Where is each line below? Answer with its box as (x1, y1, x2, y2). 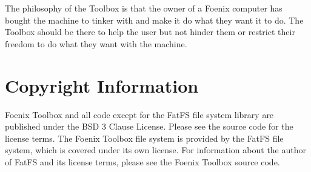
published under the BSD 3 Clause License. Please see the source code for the (5, 120, 293, 133)
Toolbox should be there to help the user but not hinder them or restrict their (5, 25, 295, 38)
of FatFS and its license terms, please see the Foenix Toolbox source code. (5, 155, 280, 168)
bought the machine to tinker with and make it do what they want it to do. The (5, 13, 304, 26)
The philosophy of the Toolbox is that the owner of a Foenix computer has (5, 2, 283, 14)
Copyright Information (5, 73, 199, 98)
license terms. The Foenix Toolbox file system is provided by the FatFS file (5, 131, 284, 144)
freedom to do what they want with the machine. (5, 37, 187, 50)
